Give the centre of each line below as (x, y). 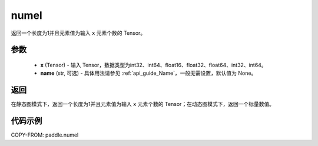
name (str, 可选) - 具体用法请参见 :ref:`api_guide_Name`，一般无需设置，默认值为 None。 (148, 73)
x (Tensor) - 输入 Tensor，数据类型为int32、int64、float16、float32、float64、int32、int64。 (154, 65)
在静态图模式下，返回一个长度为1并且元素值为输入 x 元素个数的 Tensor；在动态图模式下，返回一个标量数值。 (143, 104)
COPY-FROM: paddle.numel (45, 135)
